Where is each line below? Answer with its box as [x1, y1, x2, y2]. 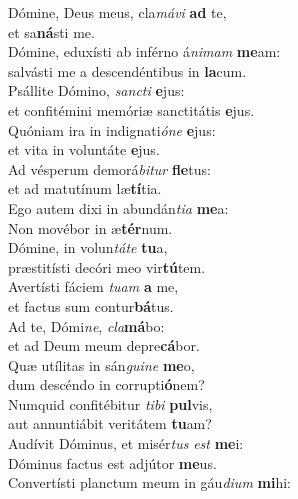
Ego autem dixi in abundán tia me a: [8, 197, 229, 218]
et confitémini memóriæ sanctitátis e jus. [8, 99, 255, 120]
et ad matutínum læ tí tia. [8, 178, 162, 199]
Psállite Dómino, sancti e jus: [8, 80, 185, 101]
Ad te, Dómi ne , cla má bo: [8, 315, 165, 336]
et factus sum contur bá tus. [8, 295, 174, 316]
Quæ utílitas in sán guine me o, [8, 354, 195, 375]
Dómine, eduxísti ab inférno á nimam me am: [8, 41, 281, 62]
